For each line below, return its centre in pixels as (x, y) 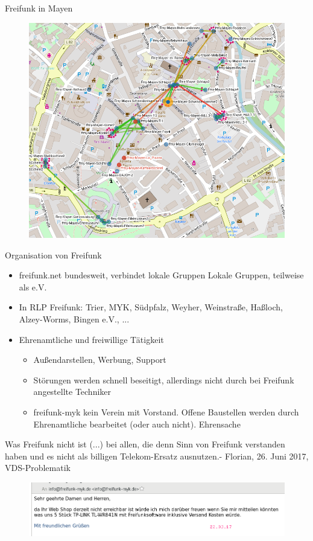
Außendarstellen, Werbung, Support (100, 360)
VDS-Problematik (38, 468)
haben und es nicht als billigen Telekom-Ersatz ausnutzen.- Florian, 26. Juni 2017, (157, 456)
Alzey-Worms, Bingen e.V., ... (74, 319)
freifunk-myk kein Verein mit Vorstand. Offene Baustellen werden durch (166, 411)
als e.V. (33, 287)
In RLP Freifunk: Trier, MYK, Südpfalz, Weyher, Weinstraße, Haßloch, (151, 307)
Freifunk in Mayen (39, 8)
